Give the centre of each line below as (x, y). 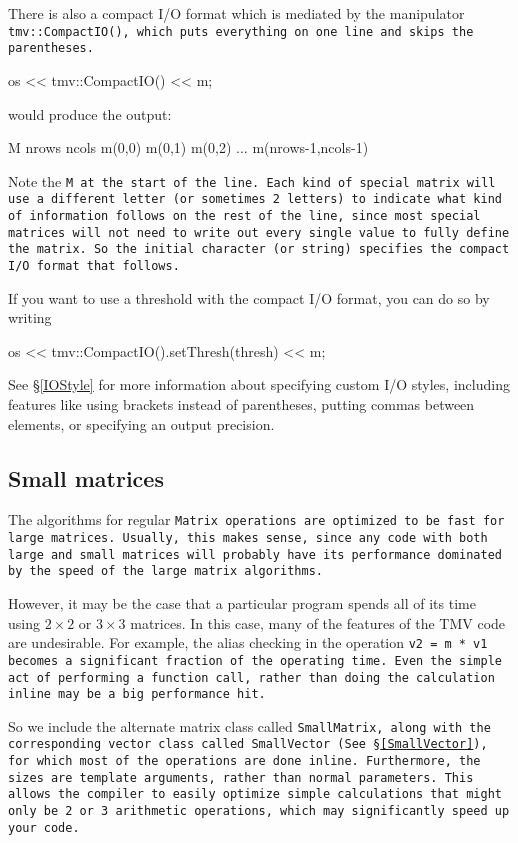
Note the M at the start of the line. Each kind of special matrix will (252, 180)
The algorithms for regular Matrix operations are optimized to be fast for (256, 519)
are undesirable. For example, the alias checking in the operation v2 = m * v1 (248, 642)
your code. (44, 827)
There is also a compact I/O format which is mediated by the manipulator (236, 13)
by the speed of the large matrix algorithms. (165, 571)
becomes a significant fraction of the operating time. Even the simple (255, 660)
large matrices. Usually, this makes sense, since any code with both (248, 538)
